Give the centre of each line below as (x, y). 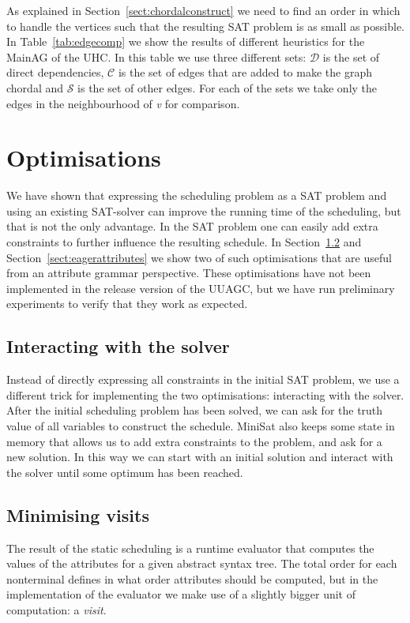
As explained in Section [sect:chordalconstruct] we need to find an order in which (203, 10)
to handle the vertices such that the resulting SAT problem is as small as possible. (205, 26)
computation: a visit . (56, 609)
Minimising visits (78, 514)
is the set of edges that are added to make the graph (245, 72)
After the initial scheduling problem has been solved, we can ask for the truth (195, 410)
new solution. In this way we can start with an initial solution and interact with (200, 457)
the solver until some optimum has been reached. (125, 472)
